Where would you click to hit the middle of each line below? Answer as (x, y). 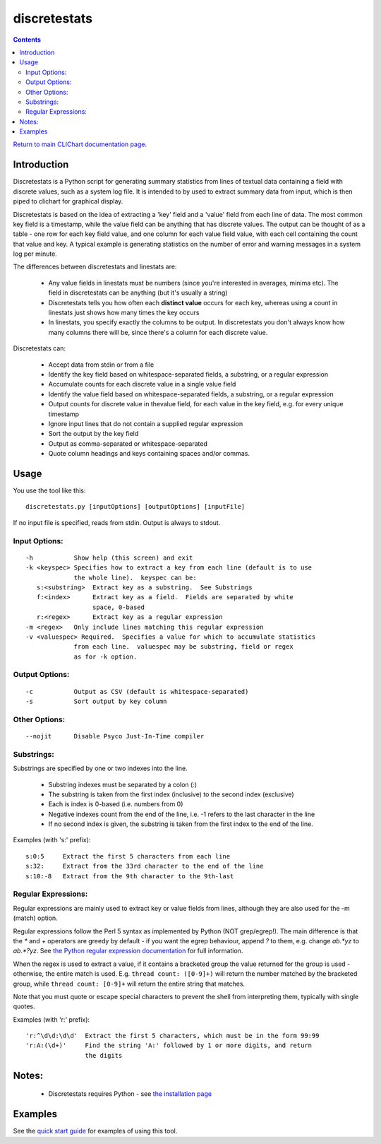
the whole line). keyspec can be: (135, 577)
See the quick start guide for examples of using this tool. (95, 1131)
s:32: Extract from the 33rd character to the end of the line (145, 866)
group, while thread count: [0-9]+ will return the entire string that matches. (129, 984)
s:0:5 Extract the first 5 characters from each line (128, 856)
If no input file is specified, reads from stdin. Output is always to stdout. (117, 522)
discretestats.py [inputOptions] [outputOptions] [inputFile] (135, 507)
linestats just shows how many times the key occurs (124, 313)
